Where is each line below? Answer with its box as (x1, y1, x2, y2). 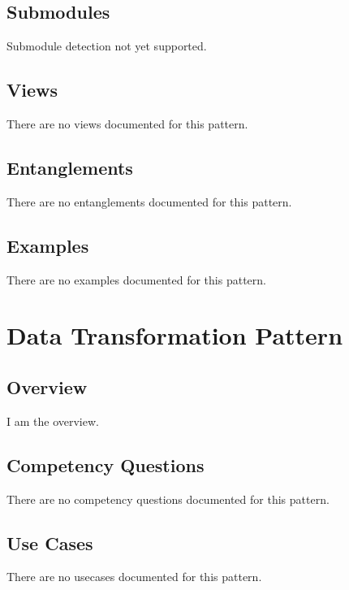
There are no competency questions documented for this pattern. (6, 490, 330, 507)
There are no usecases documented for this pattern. (6, 568, 262, 585)
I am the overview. (6, 412, 99, 429)
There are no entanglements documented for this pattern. (6, 193, 292, 210)
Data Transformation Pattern (6, 319, 343, 352)
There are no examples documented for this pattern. (6, 271, 266, 288)
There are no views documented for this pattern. (6, 115, 248, 132)
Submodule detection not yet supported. (6, 37, 207, 54)
